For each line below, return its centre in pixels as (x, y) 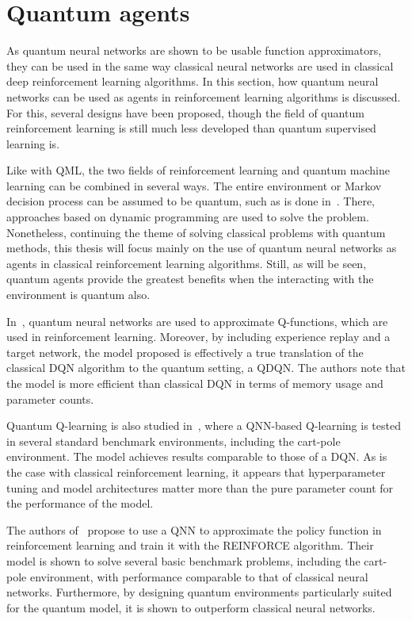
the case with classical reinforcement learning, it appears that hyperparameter (196, 471)
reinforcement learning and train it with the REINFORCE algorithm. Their (190, 545)
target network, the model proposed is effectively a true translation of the (185, 352)
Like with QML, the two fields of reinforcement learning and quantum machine (198, 170)
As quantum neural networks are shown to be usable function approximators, (194, 50)
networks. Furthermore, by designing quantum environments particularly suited (199, 592)
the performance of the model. (80, 503)
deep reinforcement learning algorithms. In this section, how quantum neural (193, 81)
